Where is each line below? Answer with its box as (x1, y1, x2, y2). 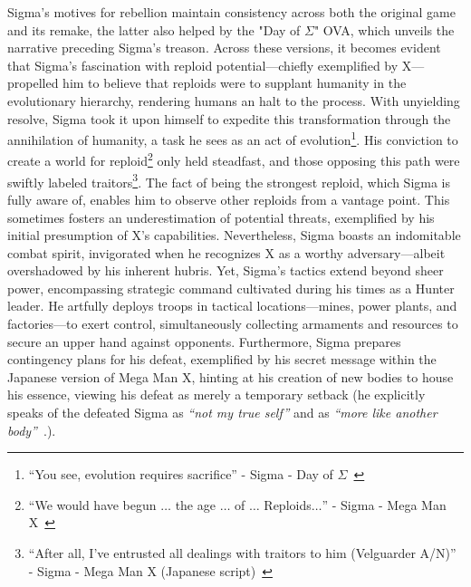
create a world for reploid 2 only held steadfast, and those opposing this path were (7, 149, 460, 170)
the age (175, 495, 216, 514)
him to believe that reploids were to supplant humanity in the (62, 73, 407, 92)
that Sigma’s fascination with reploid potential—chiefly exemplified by (7, 55, 399, 74)
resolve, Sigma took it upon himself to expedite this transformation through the (7, 109, 451, 128)
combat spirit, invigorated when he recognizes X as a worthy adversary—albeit (7, 243, 446, 262)
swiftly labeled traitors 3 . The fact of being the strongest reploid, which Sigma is (7, 169, 451, 191)
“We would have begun (28, 495, 157, 514)
